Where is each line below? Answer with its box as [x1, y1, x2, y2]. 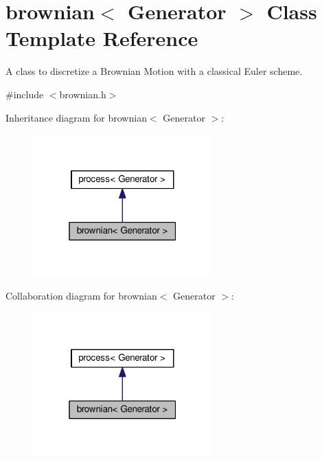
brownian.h [59, 87, 106, 101]
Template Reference [5, 24, 198, 52]
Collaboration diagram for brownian [5, 289, 157, 303]
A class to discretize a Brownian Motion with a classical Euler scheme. [5, 64, 303, 78]
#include [5, 87, 44, 101]
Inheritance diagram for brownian [5, 110, 147, 124]
